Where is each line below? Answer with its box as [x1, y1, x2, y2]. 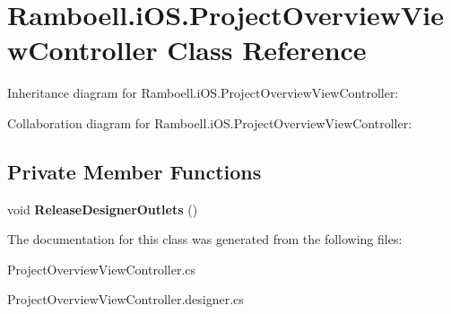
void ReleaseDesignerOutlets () [7, 199, 198, 218]
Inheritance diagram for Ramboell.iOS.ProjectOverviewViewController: [7, 83, 399, 102]
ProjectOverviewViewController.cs [7, 259, 196, 278]
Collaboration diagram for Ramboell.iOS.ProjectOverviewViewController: [7, 113, 412, 132]
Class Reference [167, 31, 367, 68]
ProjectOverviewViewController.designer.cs [7, 290, 244, 309]
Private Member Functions [7, 157, 262, 185]
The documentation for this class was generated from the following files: [7, 230, 403, 249]
